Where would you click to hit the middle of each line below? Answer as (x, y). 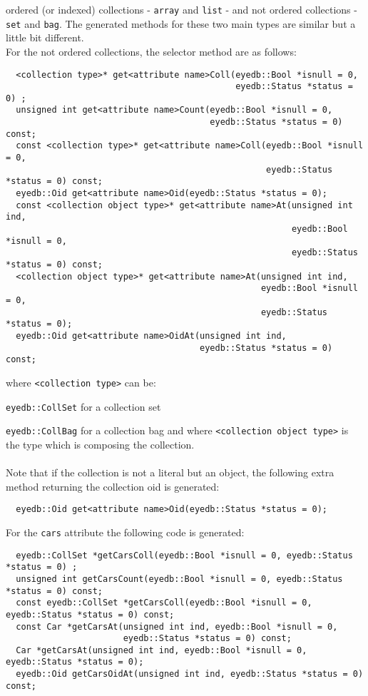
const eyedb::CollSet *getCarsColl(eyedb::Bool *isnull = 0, (164, 603)
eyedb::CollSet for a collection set (83, 406)
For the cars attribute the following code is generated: (125, 532)
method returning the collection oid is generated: (113, 486)
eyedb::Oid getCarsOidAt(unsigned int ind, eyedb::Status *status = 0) (190, 674)
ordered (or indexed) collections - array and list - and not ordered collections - (182, 9)
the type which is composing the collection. (100, 444)
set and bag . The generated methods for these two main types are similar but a (181, 23)
